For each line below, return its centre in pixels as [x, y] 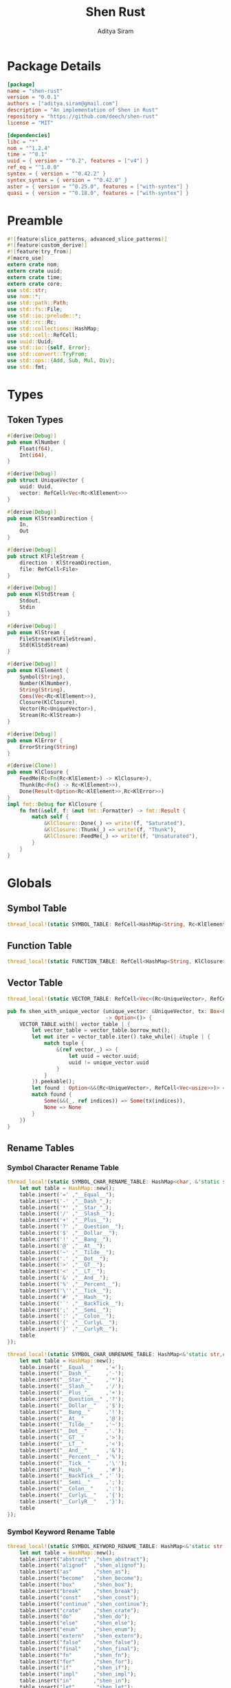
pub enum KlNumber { [37, 442]
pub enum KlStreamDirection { [51, 518]
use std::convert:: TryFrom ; [47, 354]
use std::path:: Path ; [38, 303]
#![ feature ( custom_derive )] [47, 245]
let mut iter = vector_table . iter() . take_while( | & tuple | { [121, 1037]
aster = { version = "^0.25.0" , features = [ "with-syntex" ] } [98, 187]
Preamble [35, 220]
